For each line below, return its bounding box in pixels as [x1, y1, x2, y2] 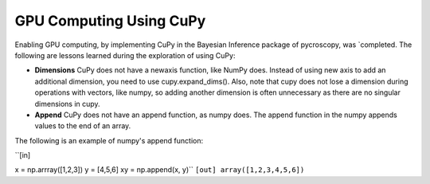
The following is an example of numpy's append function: [14, 135, 203, 145]
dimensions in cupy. [34, 99, 100, 108]
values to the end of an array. [34, 121, 131, 131]
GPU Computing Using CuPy [14, 12, 206, 29]
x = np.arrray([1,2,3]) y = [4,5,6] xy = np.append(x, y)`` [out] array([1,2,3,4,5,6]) [14, 165, 305, 174]
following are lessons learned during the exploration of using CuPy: [14, 50, 236, 60]
